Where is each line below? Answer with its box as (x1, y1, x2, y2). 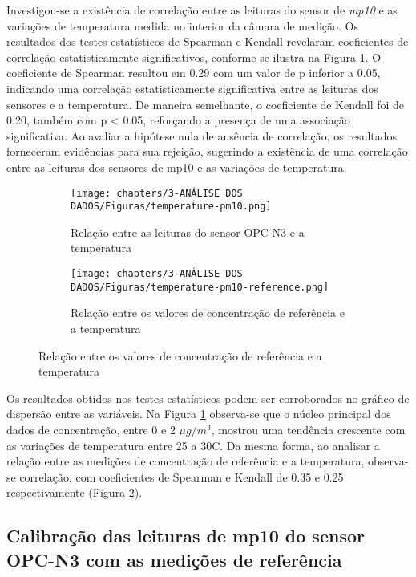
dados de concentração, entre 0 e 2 (6, 421, 176, 437)
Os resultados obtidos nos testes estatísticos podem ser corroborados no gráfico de (6, 389, 410, 406)
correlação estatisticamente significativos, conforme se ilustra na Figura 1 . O (6, 48, 382, 65)
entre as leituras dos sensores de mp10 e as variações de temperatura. (6, 158, 347, 175)
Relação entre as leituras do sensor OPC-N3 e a (71, 223, 305, 240)
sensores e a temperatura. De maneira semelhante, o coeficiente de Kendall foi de (6, 95, 405, 112)
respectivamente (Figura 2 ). (6, 484, 143, 501)
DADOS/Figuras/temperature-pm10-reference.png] (71, 281, 329, 293)
